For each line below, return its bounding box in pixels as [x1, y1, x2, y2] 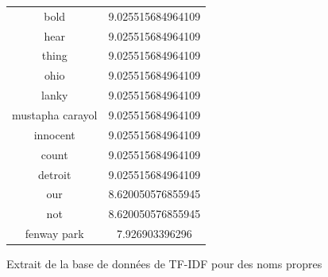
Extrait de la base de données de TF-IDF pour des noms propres [6, 256, 322, 272]
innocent [33, 126, 75, 142]
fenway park [25, 225, 84, 242]
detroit [38, 166, 71, 182]
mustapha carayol [12, 106, 98, 123]
